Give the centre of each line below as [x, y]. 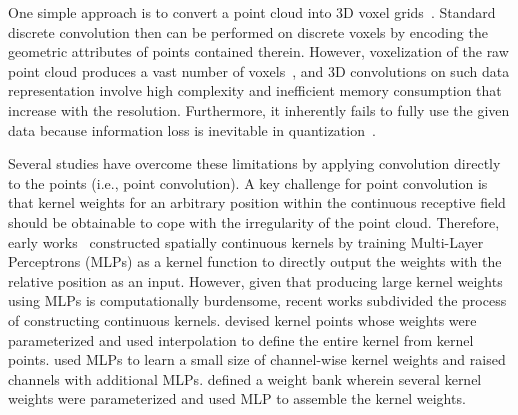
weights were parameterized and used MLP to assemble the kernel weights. [237, 398]
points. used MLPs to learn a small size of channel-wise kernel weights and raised [257, 359]
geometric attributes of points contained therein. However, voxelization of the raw [258, 51]
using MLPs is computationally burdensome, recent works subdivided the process [257, 300]
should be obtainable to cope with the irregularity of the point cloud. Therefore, [254, 221]
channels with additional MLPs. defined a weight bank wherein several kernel [245, 378]
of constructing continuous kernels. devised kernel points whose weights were [242, 319]
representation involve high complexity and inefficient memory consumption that [255, 90]
